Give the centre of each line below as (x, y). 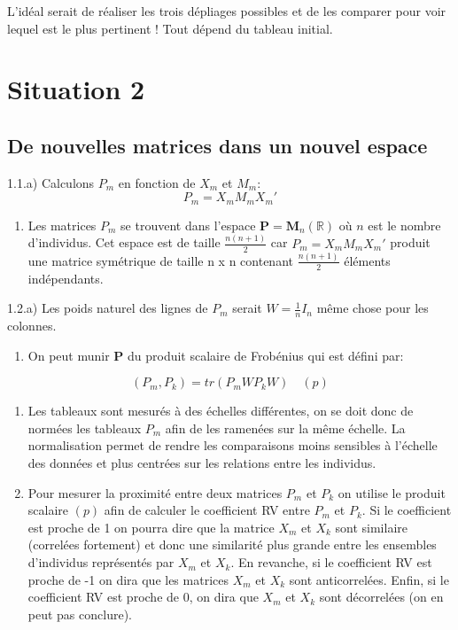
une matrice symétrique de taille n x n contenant (160, 260)
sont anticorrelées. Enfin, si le (369, 579)
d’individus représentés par (101, 562)
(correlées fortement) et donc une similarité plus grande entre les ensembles (232, 544)
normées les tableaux (85, 428)
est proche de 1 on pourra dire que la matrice (151, 527)
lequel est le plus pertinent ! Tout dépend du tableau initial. (170, 28)
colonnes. (32, 326)
